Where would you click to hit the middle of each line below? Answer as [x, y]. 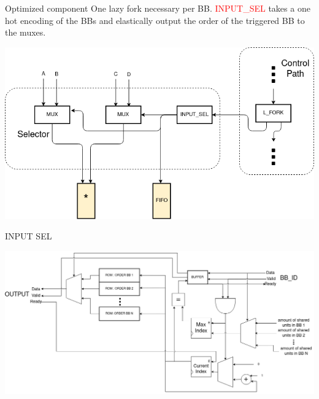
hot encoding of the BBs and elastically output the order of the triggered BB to [155, 20]
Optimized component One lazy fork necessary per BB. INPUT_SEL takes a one [158, 8]
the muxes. [25, 32]
